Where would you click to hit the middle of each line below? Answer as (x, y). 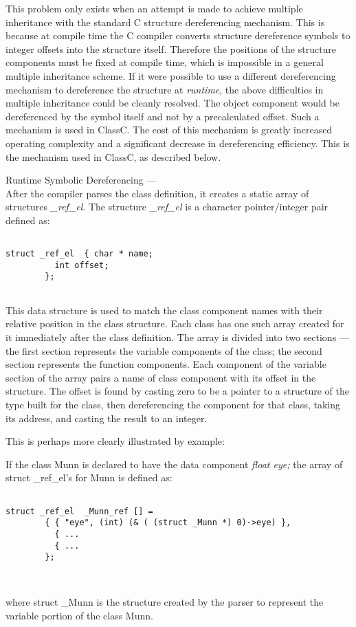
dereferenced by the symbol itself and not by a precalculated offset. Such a (163, 116)
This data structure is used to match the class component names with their (164, 310)
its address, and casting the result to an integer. (107, 418)
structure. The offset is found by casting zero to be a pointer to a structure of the (177, 391)
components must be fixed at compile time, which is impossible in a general (165, 62)
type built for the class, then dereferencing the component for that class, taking (173, 404)
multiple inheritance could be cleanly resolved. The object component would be (173, 103)
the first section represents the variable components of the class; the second (164, 350)
